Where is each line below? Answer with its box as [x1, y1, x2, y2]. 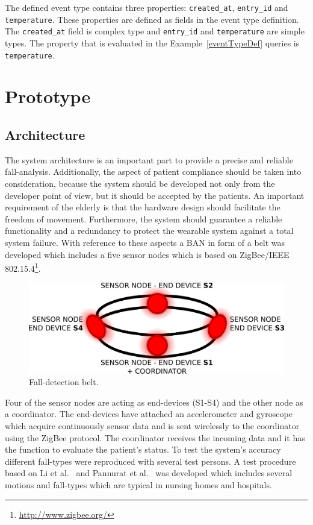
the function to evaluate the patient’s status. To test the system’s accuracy [5, 443, 281, 456]
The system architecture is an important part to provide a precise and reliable [5, 153, 293, 166]
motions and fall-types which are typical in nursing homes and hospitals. [5, 479, 272, 491]
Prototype [5, 84, 91, 108]
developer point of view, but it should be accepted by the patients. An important [5, 189, 305, 201]
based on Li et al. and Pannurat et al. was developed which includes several [5, 467, 293, 479]
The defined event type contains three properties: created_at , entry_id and [5, 1, 288, 13]
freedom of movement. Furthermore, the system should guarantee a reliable [5, 212, 282, 225]
